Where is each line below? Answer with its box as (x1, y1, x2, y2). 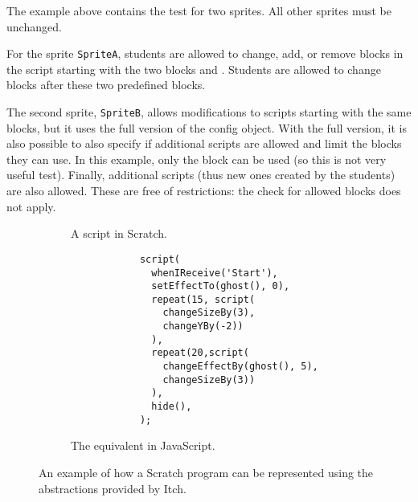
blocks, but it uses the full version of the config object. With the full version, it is (6, 119, 407, 136)
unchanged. (6, 18, 62, 35)
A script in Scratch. (71, 225, 167, 242)
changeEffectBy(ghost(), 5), (162, 361, 318, 373)
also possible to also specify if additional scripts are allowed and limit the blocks (6, 135, 402, 152)
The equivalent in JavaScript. (71, 437, 215, 454)
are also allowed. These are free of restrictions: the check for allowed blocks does (6, 182, 401, 199)
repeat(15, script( (151, 293, 256, 305)
